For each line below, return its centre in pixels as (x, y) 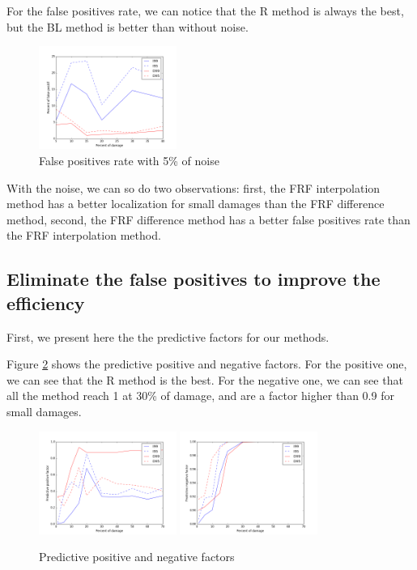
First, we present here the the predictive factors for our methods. (168, 336)
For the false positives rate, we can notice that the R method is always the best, (205, 11)
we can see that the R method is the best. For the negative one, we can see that (205, 379)
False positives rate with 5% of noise (129, 160)
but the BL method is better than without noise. (128, 26)
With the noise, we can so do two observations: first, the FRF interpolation (194, 187)
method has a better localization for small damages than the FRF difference (196, 204)
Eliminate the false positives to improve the (194, 279)
